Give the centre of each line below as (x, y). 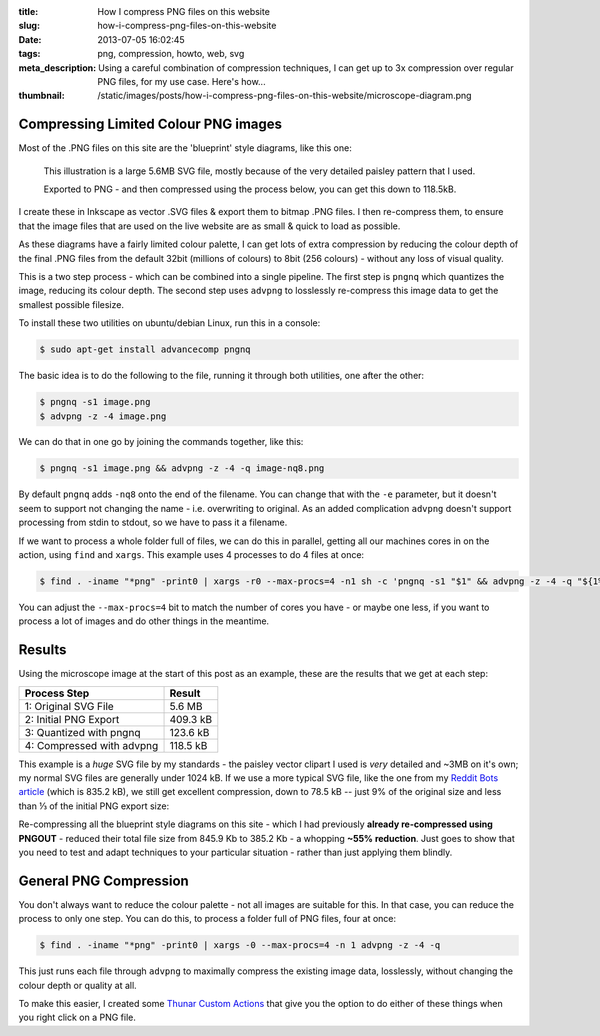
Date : (30, 39)
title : (28, 11)
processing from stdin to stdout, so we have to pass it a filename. (153, 522)
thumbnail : (41, 96)
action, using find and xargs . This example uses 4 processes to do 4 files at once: (191, 555)
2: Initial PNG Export (72, 719)
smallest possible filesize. (71, 304)
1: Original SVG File (69, 706)
